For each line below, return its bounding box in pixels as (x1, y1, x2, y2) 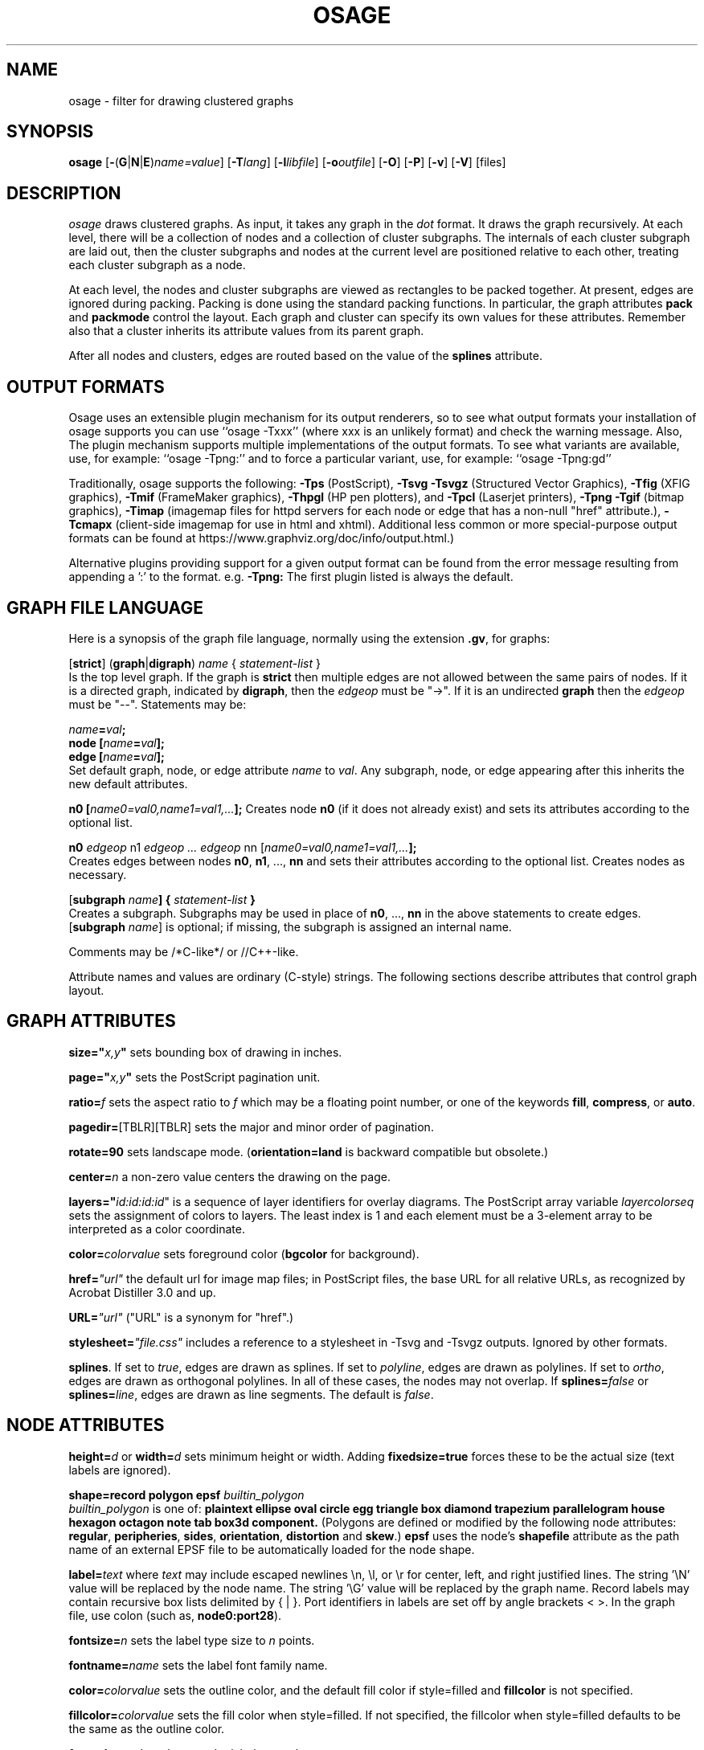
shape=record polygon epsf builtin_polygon (68, 1487, 305, 1502)
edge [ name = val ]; (68, 749, 165, 763)
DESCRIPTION (6, 182, 121, 203)
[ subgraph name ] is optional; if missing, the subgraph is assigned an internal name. (68, 919, 512, 934)
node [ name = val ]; (68, 735, 165, 750)
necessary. (68, 867, 127, 881)
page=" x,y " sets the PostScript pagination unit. (68, 1069, 321, 1084)
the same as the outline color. (68, 1721, 225, 1736)
